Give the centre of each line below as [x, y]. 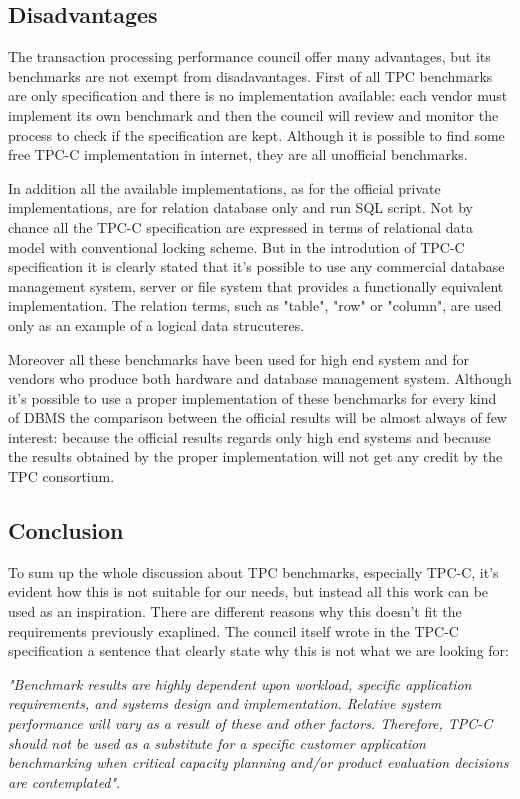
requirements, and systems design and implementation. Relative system [225, 703]
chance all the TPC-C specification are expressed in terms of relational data [240, 226]
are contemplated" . [64, 781]
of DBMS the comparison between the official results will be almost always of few [257, 417]
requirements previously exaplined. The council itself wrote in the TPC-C [233, 630]
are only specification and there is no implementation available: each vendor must [258, 95]
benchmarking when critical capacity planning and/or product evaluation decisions [258, 762]
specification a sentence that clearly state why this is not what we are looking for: [258, 650]
